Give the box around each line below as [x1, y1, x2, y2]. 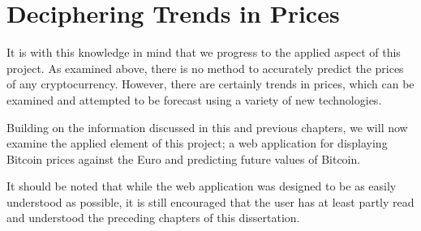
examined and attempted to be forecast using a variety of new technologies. [6, 91, 382, 108]
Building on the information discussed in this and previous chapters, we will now [6, 118, 408, 135]
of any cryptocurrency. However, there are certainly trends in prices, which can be [6, 75, 415, 92]
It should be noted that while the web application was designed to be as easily [6, 178, 397, 195]
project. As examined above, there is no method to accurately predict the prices [6, 59, 404, 76]
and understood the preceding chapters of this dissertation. [6, 209, 300, 226]
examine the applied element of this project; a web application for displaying [6, 135, 388, 152]
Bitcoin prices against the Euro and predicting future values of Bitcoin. [6, 150, 361, 167]
